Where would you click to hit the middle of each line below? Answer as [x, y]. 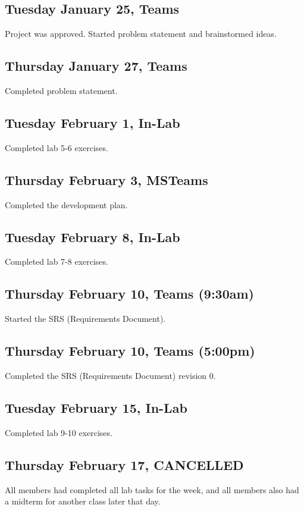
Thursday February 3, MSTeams [106, 179]
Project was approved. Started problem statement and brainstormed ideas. [141, 34]
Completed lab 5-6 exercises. [57, 147]
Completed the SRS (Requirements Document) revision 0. [110, 375]
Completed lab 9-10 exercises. [59, 432]
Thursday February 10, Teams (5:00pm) [130, 351]
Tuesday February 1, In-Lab [93, 122]
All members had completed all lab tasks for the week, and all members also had [152, 489]
